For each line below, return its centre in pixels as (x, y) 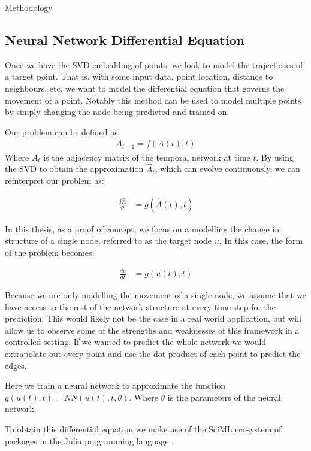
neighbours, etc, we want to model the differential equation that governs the (145, 88)
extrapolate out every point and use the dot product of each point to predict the (153, 353)
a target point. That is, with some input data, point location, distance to (139, 76)
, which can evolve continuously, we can (227, 169)
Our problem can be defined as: (63, 131)
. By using (275, 157)
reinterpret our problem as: (55, 181)
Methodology (29, 7)
